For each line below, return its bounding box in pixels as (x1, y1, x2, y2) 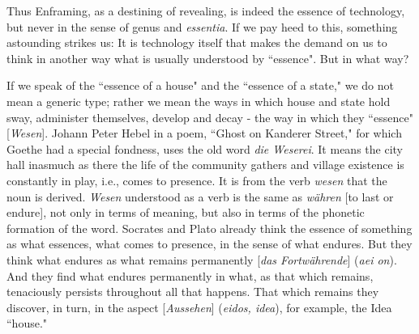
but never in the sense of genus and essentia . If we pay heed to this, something (6, 18, 398, 35)
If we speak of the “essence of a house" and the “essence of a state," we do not (6, 77, 394, 94)
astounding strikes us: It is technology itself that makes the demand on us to (6, 34, 387, 51)
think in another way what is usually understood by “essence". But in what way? (6, 49, 409, 66)
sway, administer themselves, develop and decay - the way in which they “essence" (6, 108, 413, 125)
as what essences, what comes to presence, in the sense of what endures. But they (6, 235, 413, 252)
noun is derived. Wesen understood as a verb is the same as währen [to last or (6, 188, 394, 205)
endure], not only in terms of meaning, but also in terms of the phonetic (6, 204, 365, 221)
